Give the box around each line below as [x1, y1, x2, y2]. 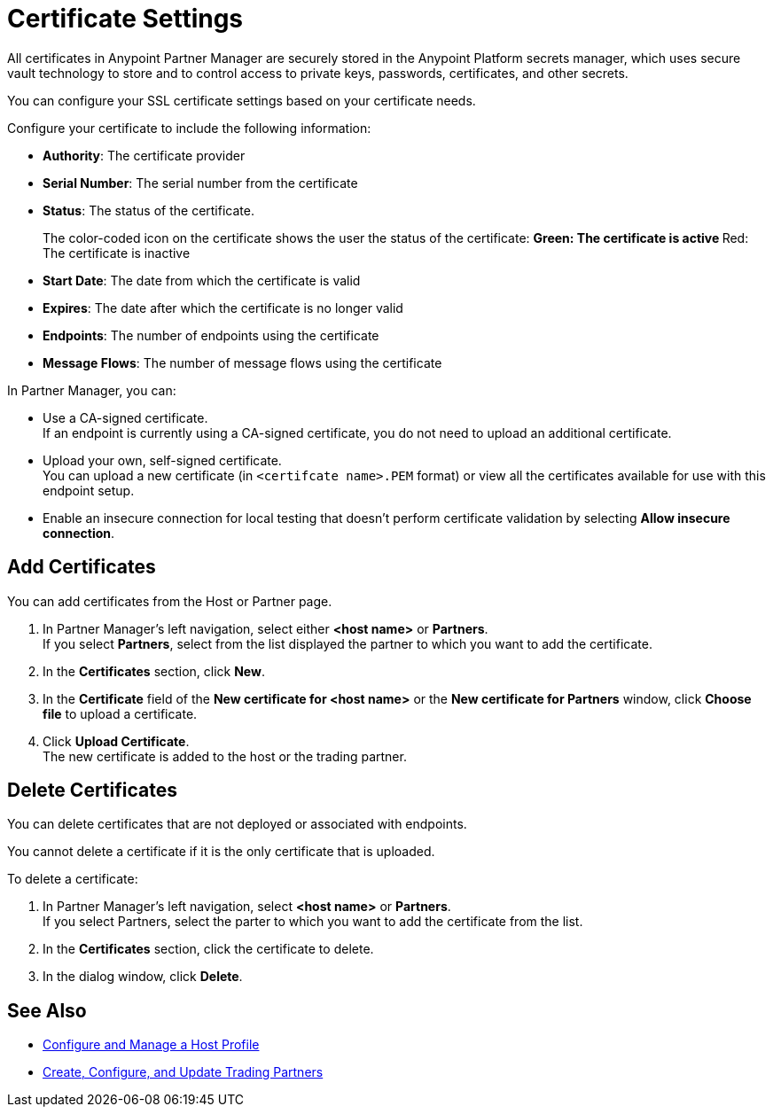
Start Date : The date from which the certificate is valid [43, 272, 361, 288]
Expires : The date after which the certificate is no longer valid [43, 300, 403, 316]
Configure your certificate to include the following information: [7, 120, 371, 136]
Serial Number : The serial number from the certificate [43, 175, 358, 191]
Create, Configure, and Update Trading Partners [43, 1064, 324, 1080]
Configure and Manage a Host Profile [43, 1037, 260, 1053]
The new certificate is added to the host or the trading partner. [43, 748, 407, 764]
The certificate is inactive [43, 245, 191, 261]
